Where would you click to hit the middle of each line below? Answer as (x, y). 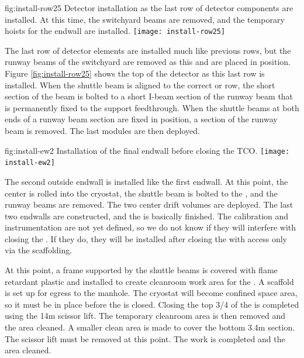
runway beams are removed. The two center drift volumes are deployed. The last (149, 204)
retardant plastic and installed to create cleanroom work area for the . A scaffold (149, 281)
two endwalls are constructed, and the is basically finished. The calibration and (147, 216)
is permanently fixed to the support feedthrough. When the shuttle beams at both (152, 107)
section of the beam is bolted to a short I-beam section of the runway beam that (149, 96)
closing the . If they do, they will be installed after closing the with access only (146, 238)
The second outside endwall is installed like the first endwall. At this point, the (146, 181)
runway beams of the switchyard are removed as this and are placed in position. (148, 62)
